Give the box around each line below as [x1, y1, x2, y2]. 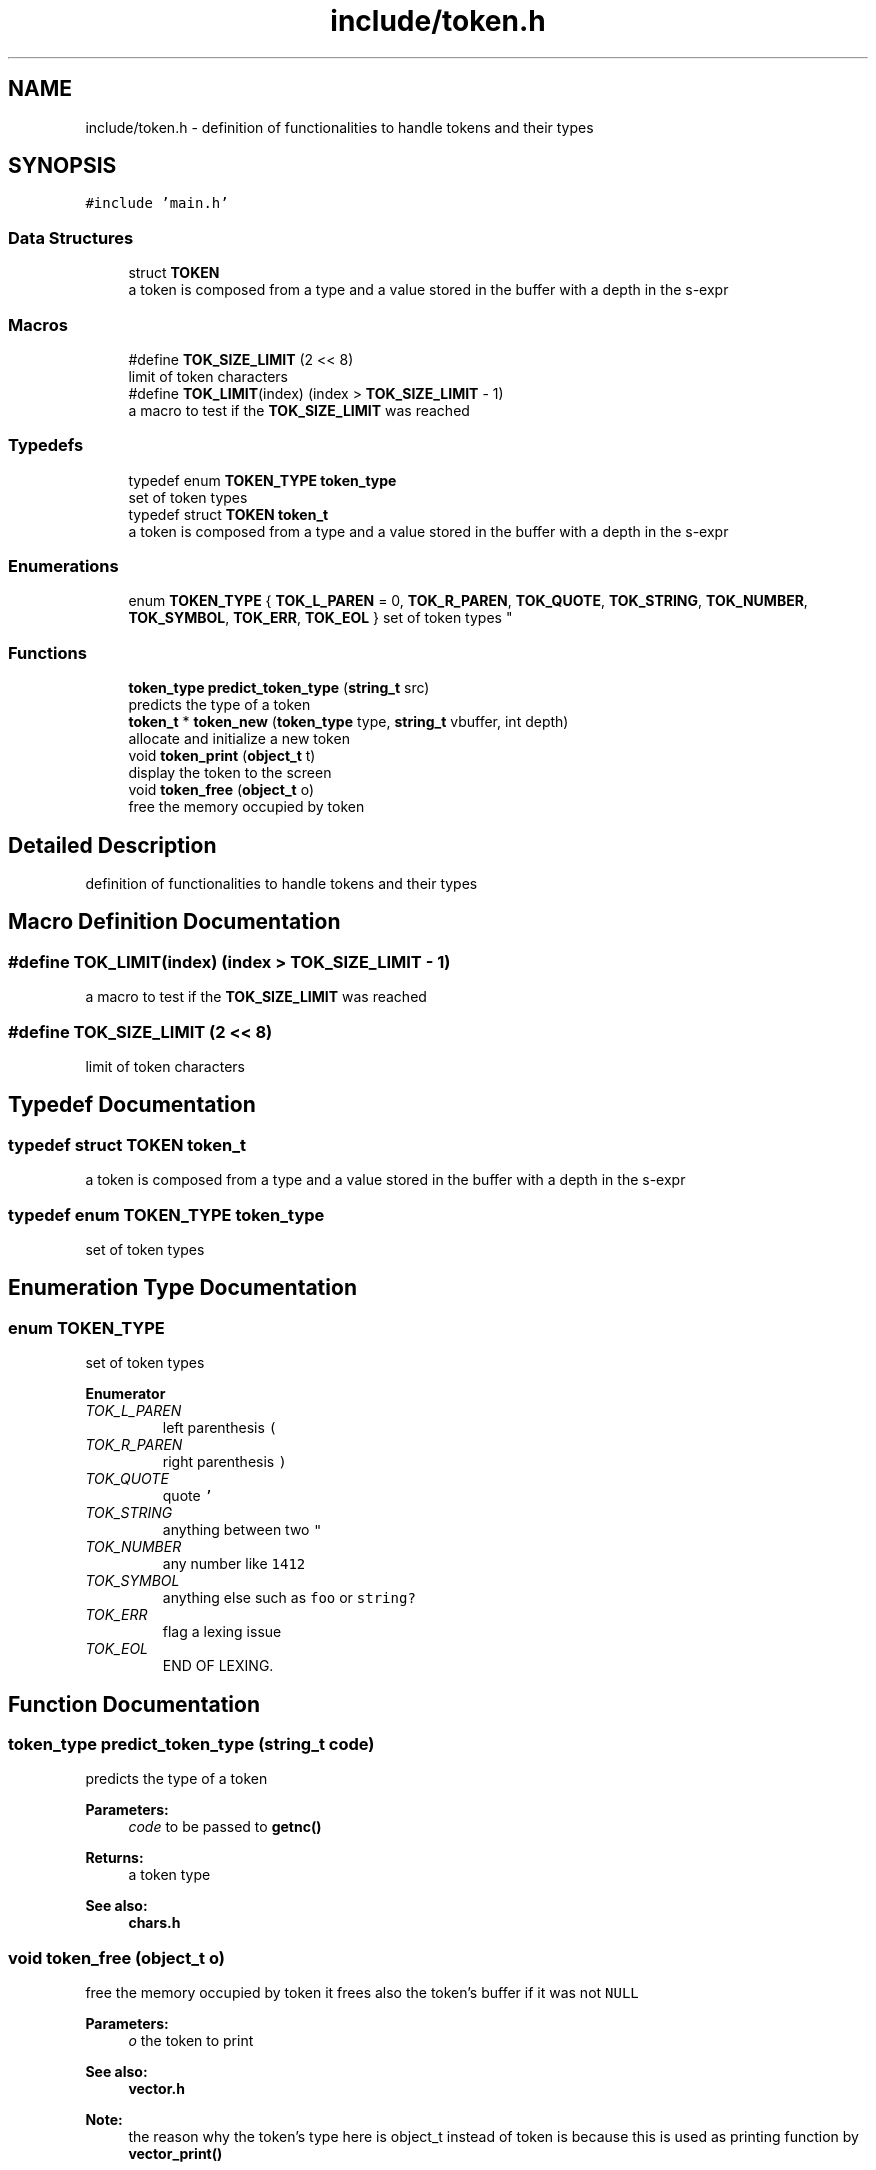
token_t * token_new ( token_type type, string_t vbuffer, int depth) [128, 713, 569, 731]
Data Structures [8, 227, 134, 248]
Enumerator [85, 1385, 166, 1403]
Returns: [85, 1849, 144, 1867]
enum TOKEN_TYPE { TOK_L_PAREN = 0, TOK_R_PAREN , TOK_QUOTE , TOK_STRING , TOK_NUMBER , [128, 592, 808, 610]
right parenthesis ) [162, 1453, 287, 1471]
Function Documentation [8, 1691, 260, 1717]
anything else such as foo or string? [162, 1589, 416, 1607]
